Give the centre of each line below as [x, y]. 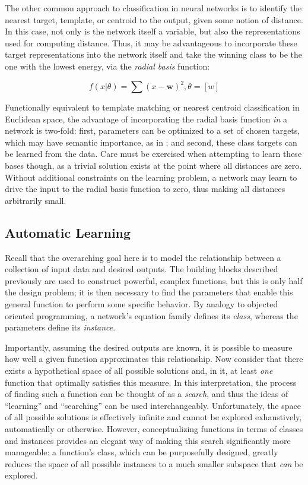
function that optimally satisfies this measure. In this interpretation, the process [151, 382]
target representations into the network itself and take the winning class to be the [154, 54]
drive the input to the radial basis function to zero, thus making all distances [145, 189]
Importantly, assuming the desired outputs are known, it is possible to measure [149, 347]
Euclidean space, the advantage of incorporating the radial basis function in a [146, 119]
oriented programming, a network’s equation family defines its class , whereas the [151, 315]
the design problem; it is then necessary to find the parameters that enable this [149, 292]
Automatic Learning [68, 232]
